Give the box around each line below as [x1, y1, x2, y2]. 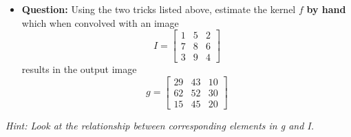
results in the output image [21, 62, 137, 76]
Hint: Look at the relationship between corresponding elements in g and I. [6, 118, 315, 132]
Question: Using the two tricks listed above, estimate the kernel [21, 2, 296, 16]
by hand [306, 2, 346, 16]
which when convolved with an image [21, 15, 179, 30]
